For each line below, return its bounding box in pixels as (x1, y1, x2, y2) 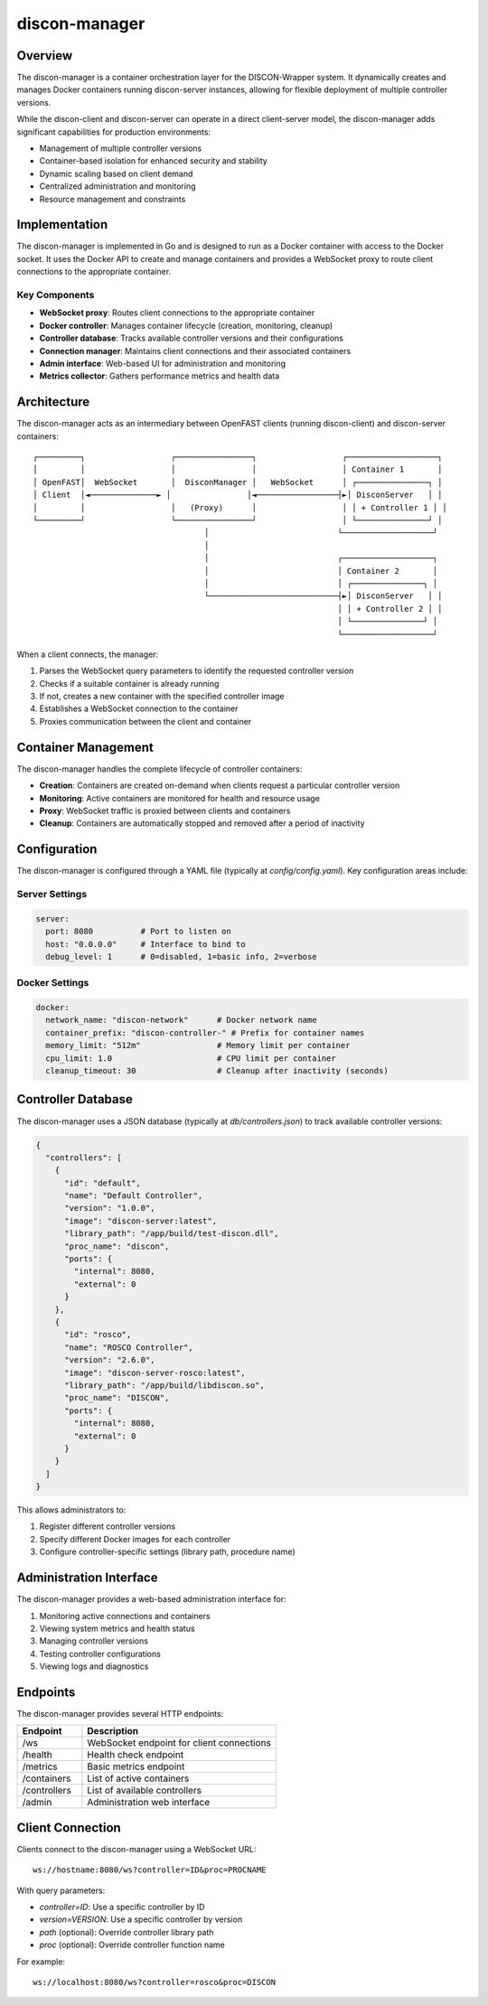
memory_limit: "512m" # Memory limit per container (45, 1040, 351, 1051)
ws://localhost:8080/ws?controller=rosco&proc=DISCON (33, 1977, 276, 1988)
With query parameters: (16, 1885, 106, 1896)
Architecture (16, 394, 90, 410)
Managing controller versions (39, 1635, 149, 1646)
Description (87, 1725, 139, 1738)
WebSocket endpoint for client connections (87, 1737, 271, 1749)
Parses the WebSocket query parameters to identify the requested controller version (39, 665, 354, 677)
